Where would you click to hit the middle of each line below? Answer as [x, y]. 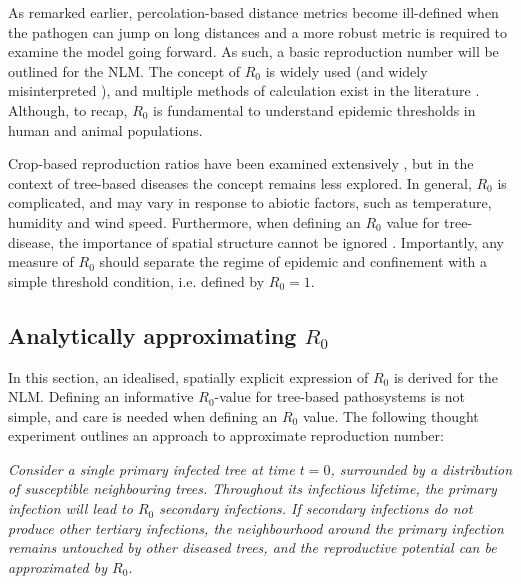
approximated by [57, 566]
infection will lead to [70, 508]
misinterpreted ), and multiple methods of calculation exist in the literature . [244, 90]
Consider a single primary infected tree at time [151, 468]
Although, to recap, [68, 109]
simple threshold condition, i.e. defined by [136, 280]
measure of [41, 261]
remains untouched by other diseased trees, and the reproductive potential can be [252, 547]
